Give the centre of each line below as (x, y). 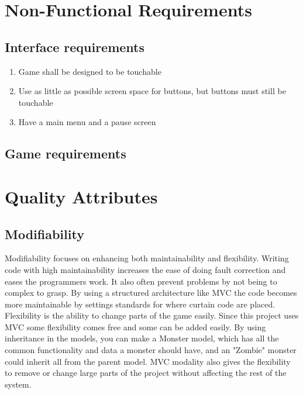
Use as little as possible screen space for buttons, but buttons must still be (152, 91)
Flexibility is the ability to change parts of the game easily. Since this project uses (152, 315)
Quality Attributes (81, 196)
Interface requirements (75, 46)
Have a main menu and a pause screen (87, 122)
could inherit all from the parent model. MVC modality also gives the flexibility (148, 361)
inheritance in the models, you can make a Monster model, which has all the (142, 338)
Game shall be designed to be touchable (90, 71)
